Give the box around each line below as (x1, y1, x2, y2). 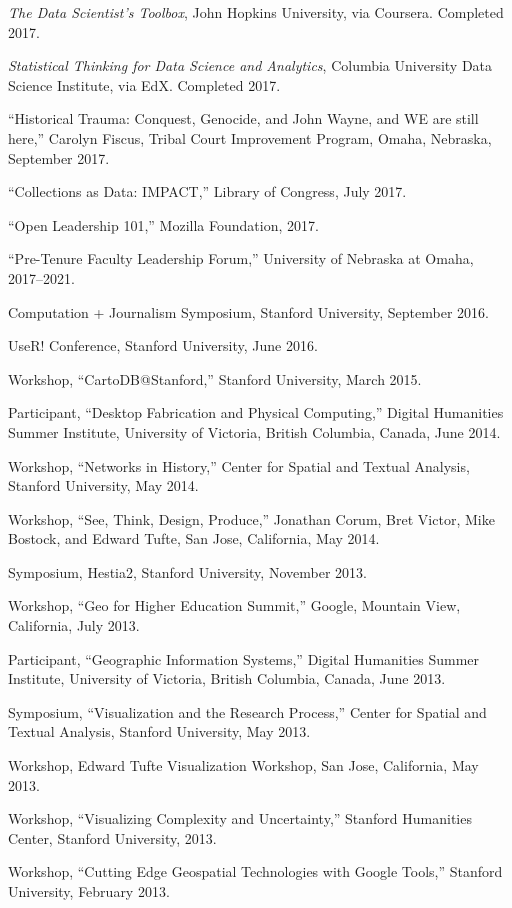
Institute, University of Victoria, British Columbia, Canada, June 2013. (8, 668, 446, 689)
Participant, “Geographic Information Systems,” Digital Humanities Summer (8, 648, 480, 669)
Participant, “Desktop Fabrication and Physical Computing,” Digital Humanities (8, 402, 504, 423)
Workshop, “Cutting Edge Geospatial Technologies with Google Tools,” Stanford (8, 861, 503, 882)
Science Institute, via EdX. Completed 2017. (8, 74, 281, 95)
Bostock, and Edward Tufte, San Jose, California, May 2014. (8, 528, 380, 549)
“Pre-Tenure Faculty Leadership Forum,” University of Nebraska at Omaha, (8, 248, 474, 269)
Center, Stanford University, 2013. (8, 827, 217, 848)
